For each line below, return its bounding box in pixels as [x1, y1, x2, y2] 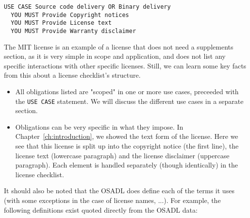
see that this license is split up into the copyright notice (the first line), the [15, 141, 239, 151]
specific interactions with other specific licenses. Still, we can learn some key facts [4, 60, 247, 70]
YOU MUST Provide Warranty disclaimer [11, 27, 136, 34]
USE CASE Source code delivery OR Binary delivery [4, 3, 171, 10]
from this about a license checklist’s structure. [4, 70, 141, 80]
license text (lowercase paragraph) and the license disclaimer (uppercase [15, 150, 230, 160]
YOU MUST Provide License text [11, 19, 112, 27]
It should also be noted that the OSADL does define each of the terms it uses [4, 185, 234, 196]
